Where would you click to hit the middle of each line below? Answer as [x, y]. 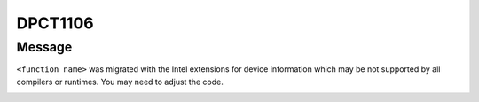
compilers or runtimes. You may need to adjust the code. [120, 82]
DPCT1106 [55, 23]
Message [44, 47]
